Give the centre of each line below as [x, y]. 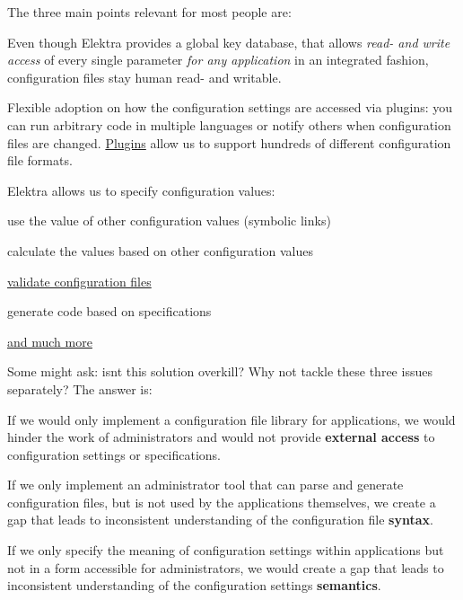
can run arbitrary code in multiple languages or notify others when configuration [229, 124]
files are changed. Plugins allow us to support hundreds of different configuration [229, 142]
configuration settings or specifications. [114, 454]
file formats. [40, 160]
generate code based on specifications [109, 311]
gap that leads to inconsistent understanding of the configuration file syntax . [220, 520]
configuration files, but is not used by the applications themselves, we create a [222, 502]
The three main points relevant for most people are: [149, 12]
